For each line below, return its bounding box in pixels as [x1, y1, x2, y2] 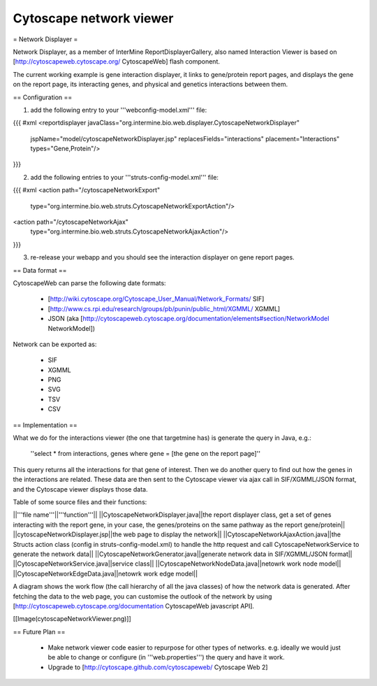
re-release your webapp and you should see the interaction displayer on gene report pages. [30, 253, 295, 262]
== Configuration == [13, 93, 73, 101]
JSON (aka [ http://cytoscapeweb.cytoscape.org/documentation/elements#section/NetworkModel [47, 315, 330, 323]
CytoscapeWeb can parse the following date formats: [13, 278, 167, 287]
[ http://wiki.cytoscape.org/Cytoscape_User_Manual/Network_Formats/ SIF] [47, 294, 265, 303]
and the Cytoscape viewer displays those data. [13, 485, 148, 493]
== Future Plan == [13, 627, 66, 636]
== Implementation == [13, 420, 77, 429]
